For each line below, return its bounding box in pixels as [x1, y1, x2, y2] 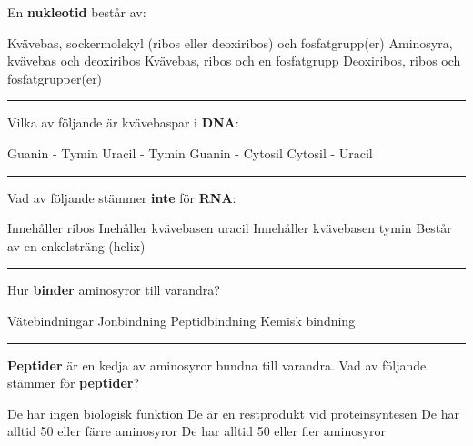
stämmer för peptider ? [7, 373, 140, 392]
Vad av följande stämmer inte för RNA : [7, 188, 236, 207]
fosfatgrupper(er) [7, 68, 103, 87]
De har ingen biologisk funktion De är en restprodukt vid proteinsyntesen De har [7, 403, 460, 422]
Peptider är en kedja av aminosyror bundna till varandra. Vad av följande [7, 355, 427, 374]
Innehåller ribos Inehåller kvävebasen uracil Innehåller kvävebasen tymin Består [7, 218, 452, 238]
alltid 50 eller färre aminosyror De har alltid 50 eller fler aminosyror [7, 421, 387, 441]
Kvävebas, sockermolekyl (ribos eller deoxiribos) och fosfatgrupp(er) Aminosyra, [7, 33, 453, 52]
